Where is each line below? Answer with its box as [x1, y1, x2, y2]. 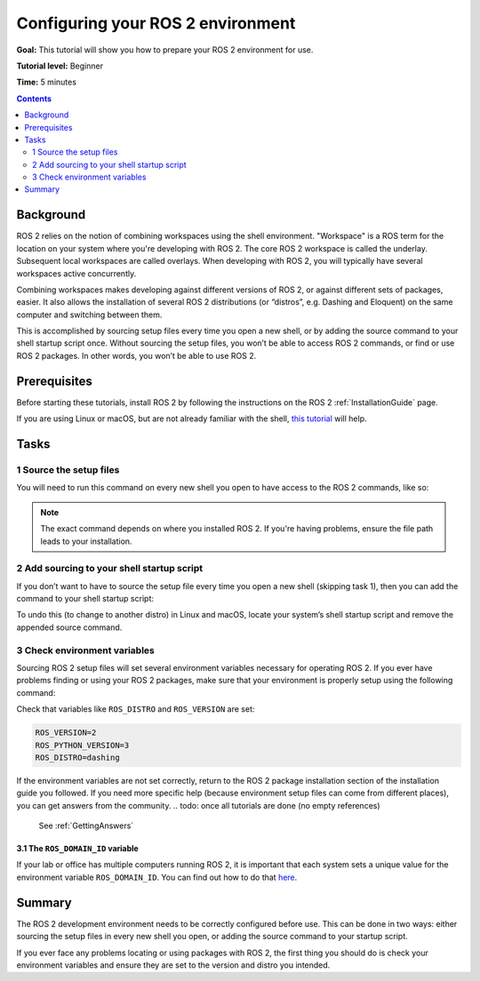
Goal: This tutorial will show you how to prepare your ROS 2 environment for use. [16, 44, 314, 55]
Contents [16, 93, 52, 104]
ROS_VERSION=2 [35, 728, 97, 738]
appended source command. [16, 622, 123, 633]
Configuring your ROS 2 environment [16, 13, 296, 33]
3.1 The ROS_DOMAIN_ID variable [16, 843, 140, 854]
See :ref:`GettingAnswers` [38, 820, 134, 831]
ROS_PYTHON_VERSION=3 [35, 740, 130, 750]
